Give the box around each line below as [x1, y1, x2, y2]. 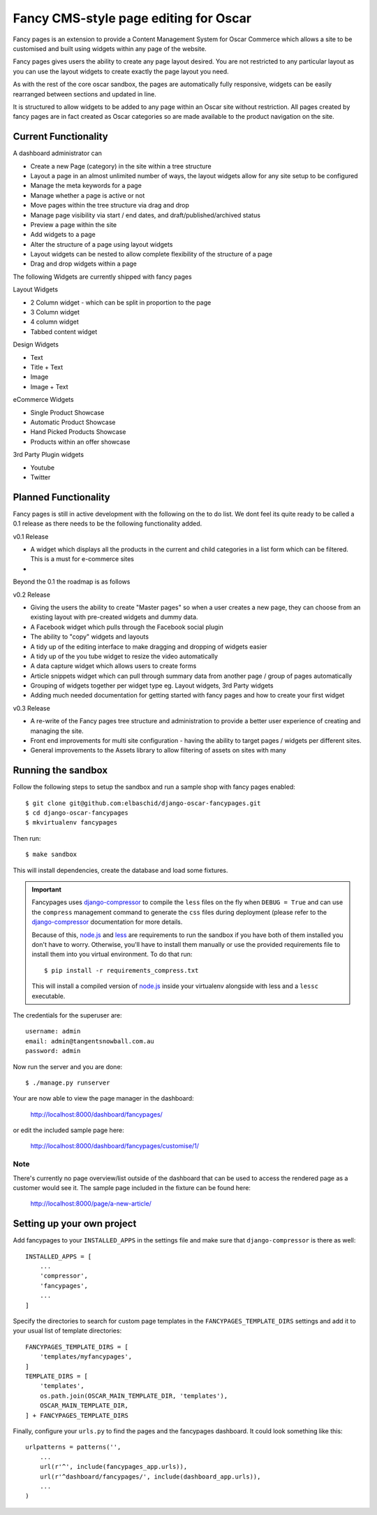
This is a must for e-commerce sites [30, 555, 134, 563]
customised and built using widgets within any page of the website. [13, 44, 207, 52]
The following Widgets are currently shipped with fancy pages [13, 273, 192, 281]
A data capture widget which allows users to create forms [30, 662, 197, 670]
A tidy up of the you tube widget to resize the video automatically [30, 652, 219, 660]
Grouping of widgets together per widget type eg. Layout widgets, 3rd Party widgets [30, 681, 274, 690]
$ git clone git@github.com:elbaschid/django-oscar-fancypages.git [25, 799, 261, 807]
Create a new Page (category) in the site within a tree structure [30, 161, 212, 171]
